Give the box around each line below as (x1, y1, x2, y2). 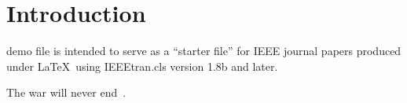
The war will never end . (6, 84, 126, 101)
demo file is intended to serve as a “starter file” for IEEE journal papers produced (6, 42, 401, 59)
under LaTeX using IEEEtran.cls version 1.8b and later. (6, 57, 278, 74)
